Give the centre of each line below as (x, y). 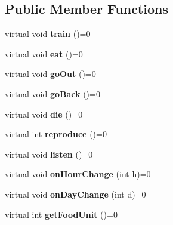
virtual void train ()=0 (48, 34)
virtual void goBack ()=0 (52, 93)
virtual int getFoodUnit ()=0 (61, 214)
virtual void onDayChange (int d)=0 (75, 194)
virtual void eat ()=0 (44, 53)
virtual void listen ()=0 (49, 154)
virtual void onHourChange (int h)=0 (78, 174)
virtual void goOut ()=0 (50, 74)
